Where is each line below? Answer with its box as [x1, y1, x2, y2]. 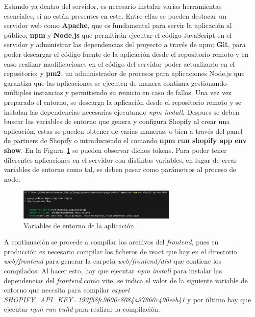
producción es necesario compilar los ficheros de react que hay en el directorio [4, 246, 237, 256]
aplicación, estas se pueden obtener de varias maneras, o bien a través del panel [4, 125, 243, 136]
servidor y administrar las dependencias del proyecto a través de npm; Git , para [4, 39, 246, 49]
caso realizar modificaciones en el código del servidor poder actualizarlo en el [4, 58, 235, 69]
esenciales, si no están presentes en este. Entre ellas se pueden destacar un [4, 10, 227, 21]
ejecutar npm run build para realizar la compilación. [4, 304, 160, 314]
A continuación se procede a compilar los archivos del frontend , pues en [4, 237, 219, 247]
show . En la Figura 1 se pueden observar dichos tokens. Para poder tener [4, 145, 227, 155]
